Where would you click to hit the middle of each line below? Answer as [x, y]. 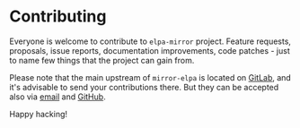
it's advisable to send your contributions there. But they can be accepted [144, 87]
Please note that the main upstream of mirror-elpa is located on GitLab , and [150, 77]
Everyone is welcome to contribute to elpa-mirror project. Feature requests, [150, 41]
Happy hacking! [39, 114]
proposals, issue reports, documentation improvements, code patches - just [150, 50]
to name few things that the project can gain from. [102, 60]
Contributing [58, 17]
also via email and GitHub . [57, 97]
